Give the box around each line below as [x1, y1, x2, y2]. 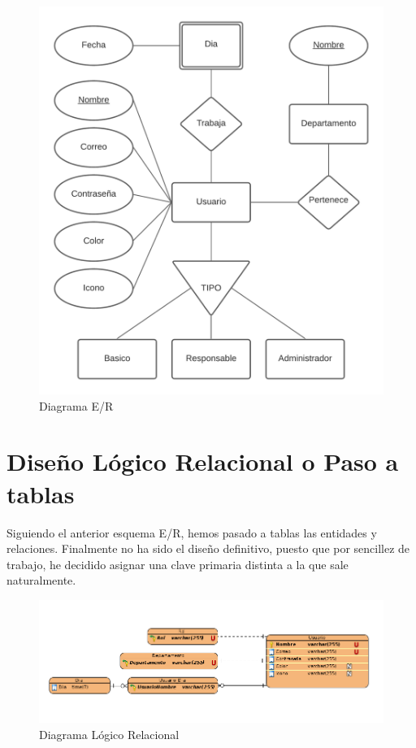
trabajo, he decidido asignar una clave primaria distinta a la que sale [6, 555, 349, 572]
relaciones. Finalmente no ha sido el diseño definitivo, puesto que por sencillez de [6, 540, 410, 557]
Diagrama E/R [39, 397, 114, 414]
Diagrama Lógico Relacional [39, 725, 180, 742]
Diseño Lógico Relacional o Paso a [6, 445, 399, 478]
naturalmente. [6, 572, 76, 589]
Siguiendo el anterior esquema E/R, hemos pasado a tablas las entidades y [6, 524, 377, 541]
